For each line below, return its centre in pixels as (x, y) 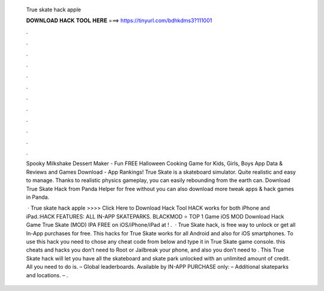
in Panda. (38, 197)
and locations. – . (47, 275)
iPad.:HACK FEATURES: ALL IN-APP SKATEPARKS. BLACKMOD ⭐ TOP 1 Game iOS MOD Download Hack (155, 216)
